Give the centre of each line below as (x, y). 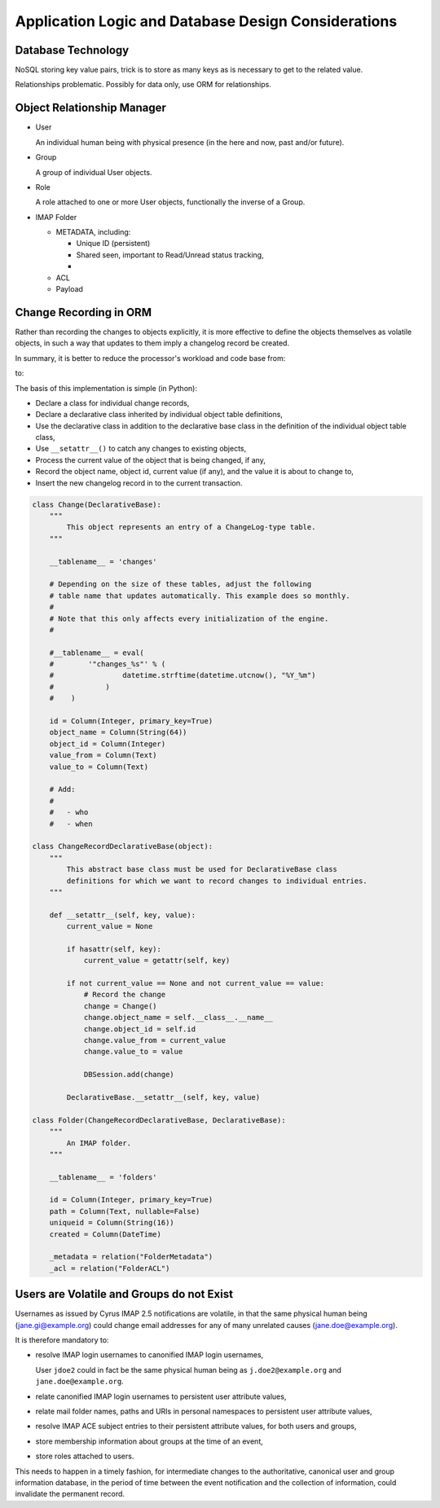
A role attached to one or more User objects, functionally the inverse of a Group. (170, 202)
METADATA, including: (93, 232)
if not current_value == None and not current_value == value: (196, 983)
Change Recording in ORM (84, 312)
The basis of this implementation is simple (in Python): (106, 388)
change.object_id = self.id (139, 1029)
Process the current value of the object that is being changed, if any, (151, 459)
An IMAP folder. (99, 1143)
